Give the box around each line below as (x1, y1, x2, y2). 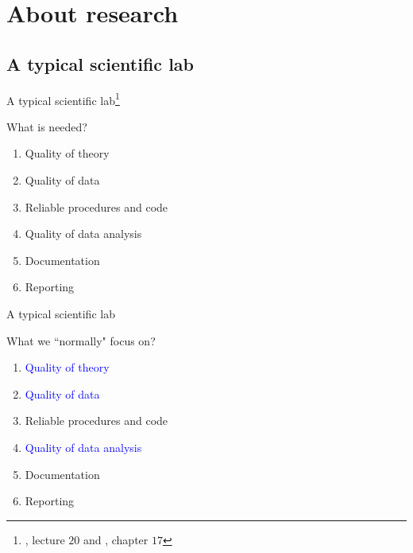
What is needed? (6, 118, 87, 134)
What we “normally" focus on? (6, 332, 156, 349)
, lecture (25, 531, 65, 547)
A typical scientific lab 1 (6, 89, 120, 108)
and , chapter (83, 531, 149, 547)
